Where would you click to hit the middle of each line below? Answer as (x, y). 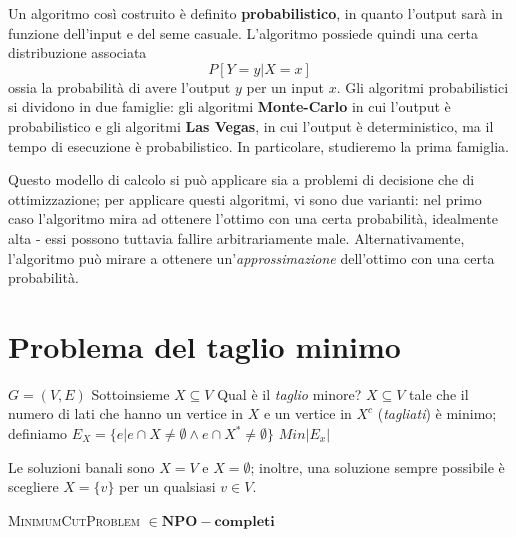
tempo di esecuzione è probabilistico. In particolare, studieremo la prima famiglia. (258, 145)
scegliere (33, 486)
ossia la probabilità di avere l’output (119, 86)
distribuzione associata (77, 52)
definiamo (38, 433)
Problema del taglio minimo (204, 345)
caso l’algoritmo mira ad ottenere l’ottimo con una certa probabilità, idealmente (253, 218)
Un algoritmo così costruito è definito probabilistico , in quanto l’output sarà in (255, 13)
